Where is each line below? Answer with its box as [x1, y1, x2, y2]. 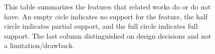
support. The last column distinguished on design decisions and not [4, 30, 211, 41]
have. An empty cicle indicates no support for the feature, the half [4, 11, 208, 21]
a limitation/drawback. [4, 40, 75, 51]
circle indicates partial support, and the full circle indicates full [4, 21, 198, 31]
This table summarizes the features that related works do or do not [4, 1, 211, 11]
